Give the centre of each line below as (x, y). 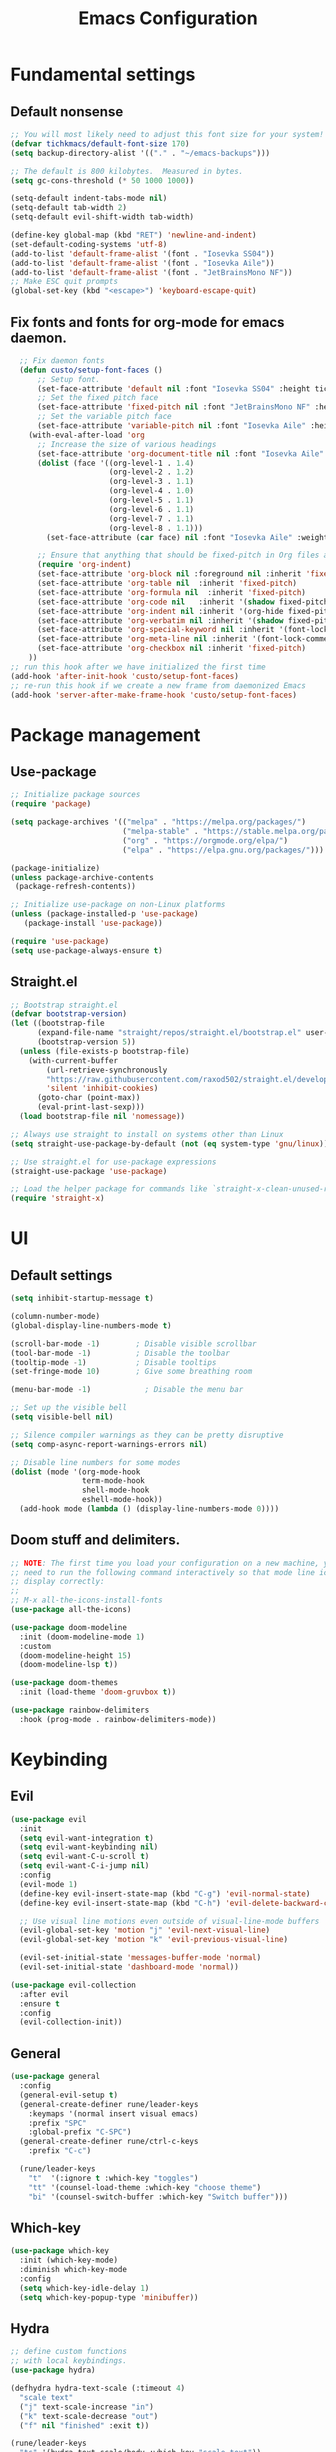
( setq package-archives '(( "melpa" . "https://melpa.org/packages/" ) (158, 822)
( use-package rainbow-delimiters (80, 1710)
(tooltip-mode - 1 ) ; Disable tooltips (113, 1362)
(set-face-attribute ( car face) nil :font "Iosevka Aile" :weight (187, 537)
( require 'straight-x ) (57, 1198)
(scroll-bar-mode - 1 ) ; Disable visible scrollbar (133, 1343)
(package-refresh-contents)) (75, 887)
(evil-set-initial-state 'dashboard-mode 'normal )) (129, 1967)
